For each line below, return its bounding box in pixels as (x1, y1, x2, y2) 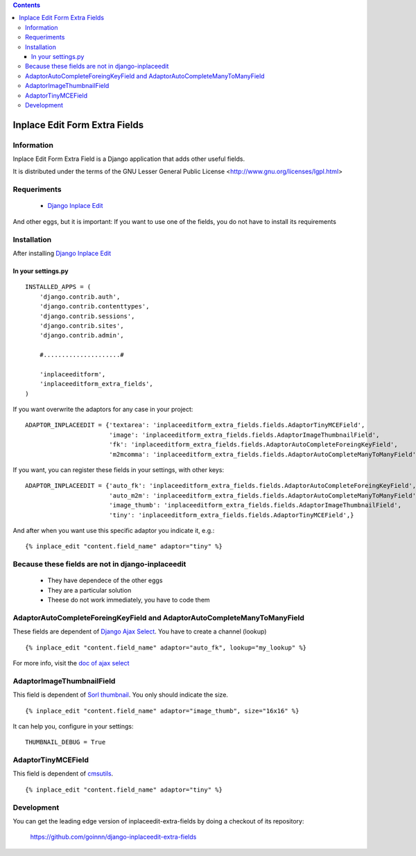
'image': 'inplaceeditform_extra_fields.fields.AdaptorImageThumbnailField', (108, 430, 380, 439)
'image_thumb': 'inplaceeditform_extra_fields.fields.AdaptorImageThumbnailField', (108, 501, 402, 509)
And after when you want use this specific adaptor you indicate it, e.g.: (12, 526, 215, 534)
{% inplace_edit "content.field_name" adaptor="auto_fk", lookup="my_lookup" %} (25, 643, 307, 652)
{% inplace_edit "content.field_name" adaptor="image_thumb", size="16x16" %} (25, 707, 300, 715)
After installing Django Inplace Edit (12, 249, 112, 257)
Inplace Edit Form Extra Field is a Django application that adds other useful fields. (12, 155, 245, 163)
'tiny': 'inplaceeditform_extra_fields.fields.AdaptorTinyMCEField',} (108, 511, 354, 519)
